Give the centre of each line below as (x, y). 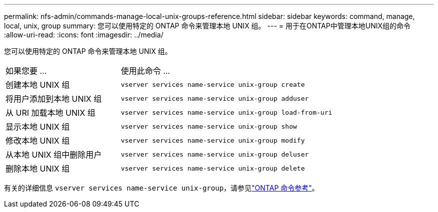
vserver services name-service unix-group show (209, 126)
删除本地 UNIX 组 (38, 169)
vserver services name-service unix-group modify (213, 140)
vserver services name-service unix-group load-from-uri (226, 112)
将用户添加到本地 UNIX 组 (54, 99)
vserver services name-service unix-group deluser (215, 154)
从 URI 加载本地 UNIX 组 (50, 113)
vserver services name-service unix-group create (213, 84)
